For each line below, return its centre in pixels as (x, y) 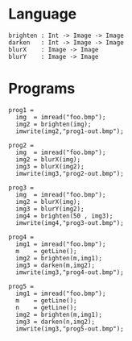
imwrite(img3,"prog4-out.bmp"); (70, 272)
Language (43, 14)
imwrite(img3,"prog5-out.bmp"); (70, 329)
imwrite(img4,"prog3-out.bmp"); (70, 222)
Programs (42, 89)
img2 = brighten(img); (54, 124)
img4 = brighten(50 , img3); (64, 216)
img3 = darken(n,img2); (55, 322)
